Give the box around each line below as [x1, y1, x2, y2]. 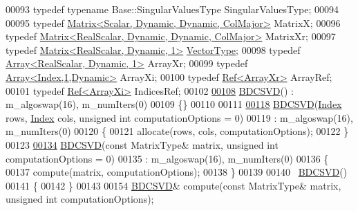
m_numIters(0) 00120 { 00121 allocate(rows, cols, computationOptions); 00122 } [6, 124, 349, 138]
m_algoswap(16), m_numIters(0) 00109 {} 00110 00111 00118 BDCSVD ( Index [6, 97, 342, 111]
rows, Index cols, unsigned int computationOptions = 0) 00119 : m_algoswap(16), [6, 110, 353, 125]
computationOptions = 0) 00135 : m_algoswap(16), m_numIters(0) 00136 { [6, 151, 329, 165]
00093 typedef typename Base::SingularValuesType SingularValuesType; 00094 [6, 2, 339, 16]
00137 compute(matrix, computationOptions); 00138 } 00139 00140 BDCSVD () [6, 165, 348, 179]
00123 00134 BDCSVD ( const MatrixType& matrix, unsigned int [6, 137, 279, 152]
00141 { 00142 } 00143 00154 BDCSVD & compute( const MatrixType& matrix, [6, 178, 341, 192]
